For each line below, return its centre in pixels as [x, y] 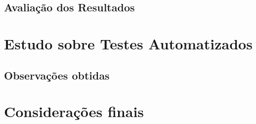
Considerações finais [74, 111]
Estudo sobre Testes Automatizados [128, 43]
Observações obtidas [57, 75]
